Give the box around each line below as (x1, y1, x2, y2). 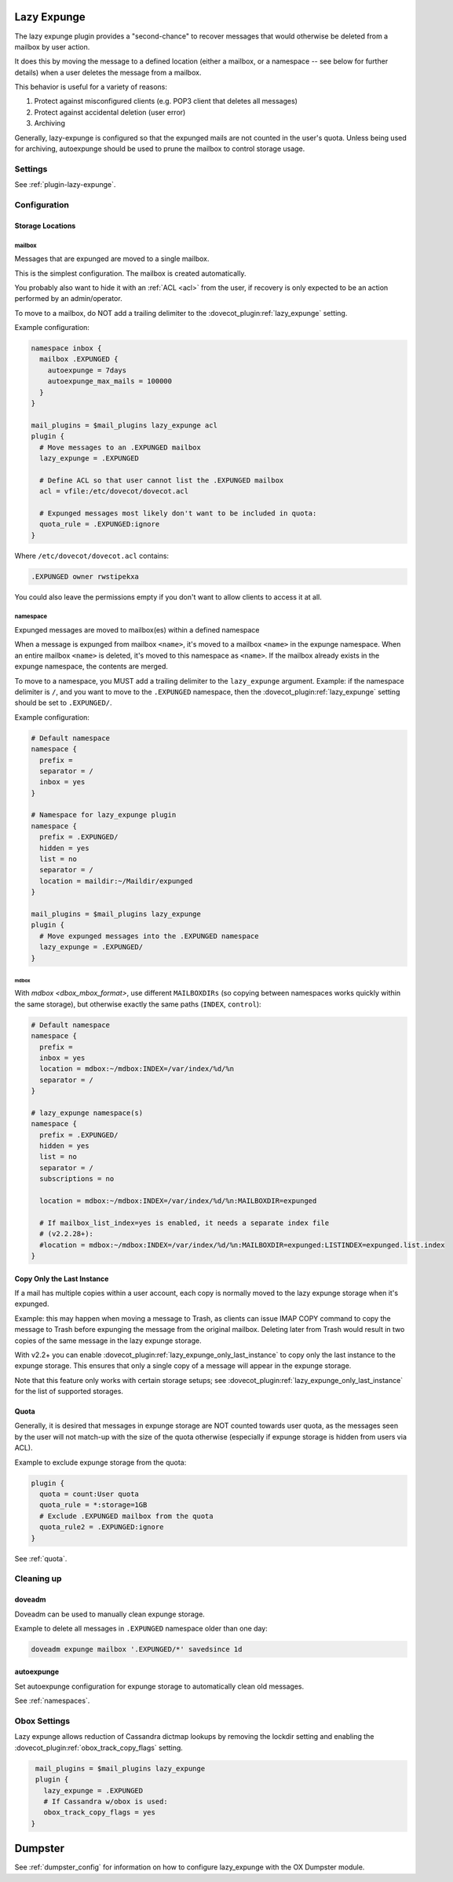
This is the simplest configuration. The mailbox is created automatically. (14, 268, 247, 278)
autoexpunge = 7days (47, 365, 127, 375)
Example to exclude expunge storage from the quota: (14, 1458, 187, 1467)
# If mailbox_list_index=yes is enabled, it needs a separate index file (39, 1218, 330, 1227)
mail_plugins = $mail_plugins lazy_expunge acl (31, 420, 217, 430)
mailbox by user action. (14, 42, 90, 51)
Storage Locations (14, 221, 76, 230)
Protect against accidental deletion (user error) (34, 107, 186, 117)
